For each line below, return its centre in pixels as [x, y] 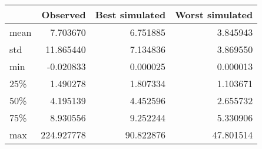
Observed [64, 14]
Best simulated [130, 14]
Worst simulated [214, 14]
